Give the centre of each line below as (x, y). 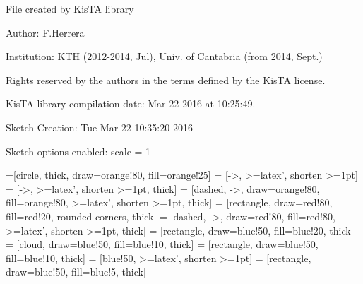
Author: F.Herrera (45, 32)
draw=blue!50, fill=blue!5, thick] (76, 272)
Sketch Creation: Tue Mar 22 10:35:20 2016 (99, 127)
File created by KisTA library (70, 8)
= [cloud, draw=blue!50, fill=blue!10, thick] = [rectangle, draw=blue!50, (162, 244)
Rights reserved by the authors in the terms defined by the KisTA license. (166, 79)
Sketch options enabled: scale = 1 (78, 151)
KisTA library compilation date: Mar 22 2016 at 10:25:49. (131, 103)
